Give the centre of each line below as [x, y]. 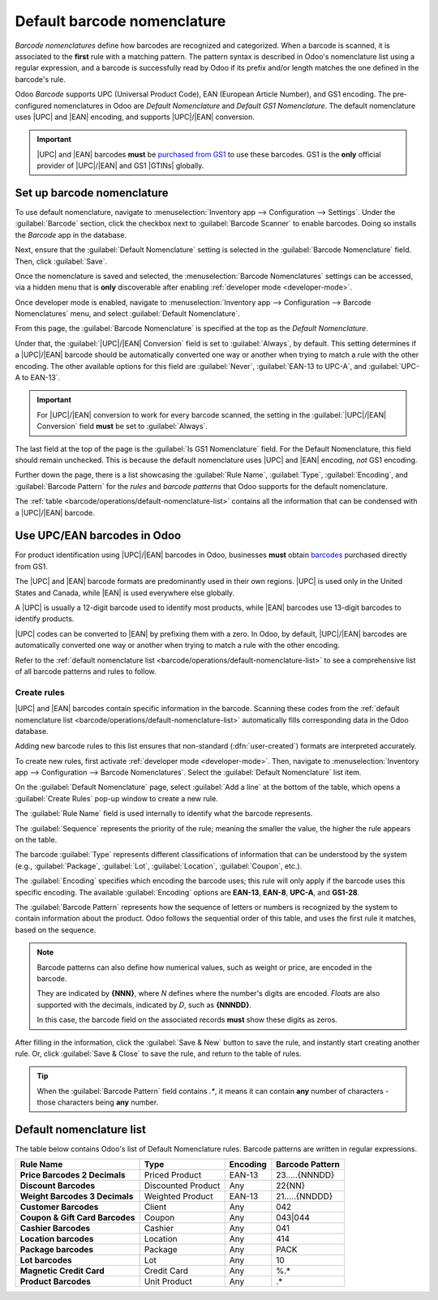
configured [33, 105]
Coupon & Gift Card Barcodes [77, 1218]
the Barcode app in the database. [71, 234]
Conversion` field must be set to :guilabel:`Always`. [122, 427]
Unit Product [168, 1281]
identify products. [45, 619]
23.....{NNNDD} [305, 1175]
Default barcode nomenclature [120, 21]
